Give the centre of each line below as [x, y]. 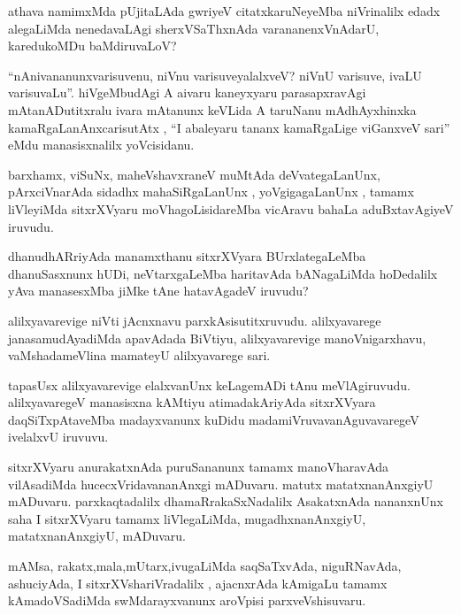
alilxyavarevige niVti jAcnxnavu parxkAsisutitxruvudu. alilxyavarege [195, 320]
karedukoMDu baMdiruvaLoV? [92, 46]
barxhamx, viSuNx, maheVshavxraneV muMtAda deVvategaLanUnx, [194, 174]
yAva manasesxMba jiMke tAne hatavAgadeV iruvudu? [158, 291]
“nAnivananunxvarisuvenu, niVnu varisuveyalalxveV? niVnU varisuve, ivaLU [215, 75]
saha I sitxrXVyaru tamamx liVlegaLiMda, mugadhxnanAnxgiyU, [187, 518]
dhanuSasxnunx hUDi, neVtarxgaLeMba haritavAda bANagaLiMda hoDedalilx [223, 273]
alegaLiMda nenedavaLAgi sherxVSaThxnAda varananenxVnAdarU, [194, 28]
